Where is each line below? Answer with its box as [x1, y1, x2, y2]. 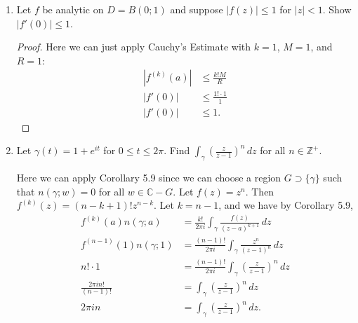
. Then [245, 184, 274, 198]
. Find [164, 143, 190, 158]
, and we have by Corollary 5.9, [218, 198, 353, 212]
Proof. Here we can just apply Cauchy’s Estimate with [16, 39, 251, 54]
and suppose [170, 2, 223, 16]
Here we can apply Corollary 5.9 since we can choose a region [16, 170, 281, 185]
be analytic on [42, 2, 104, 16]
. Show [322, 2, 352, 16]
